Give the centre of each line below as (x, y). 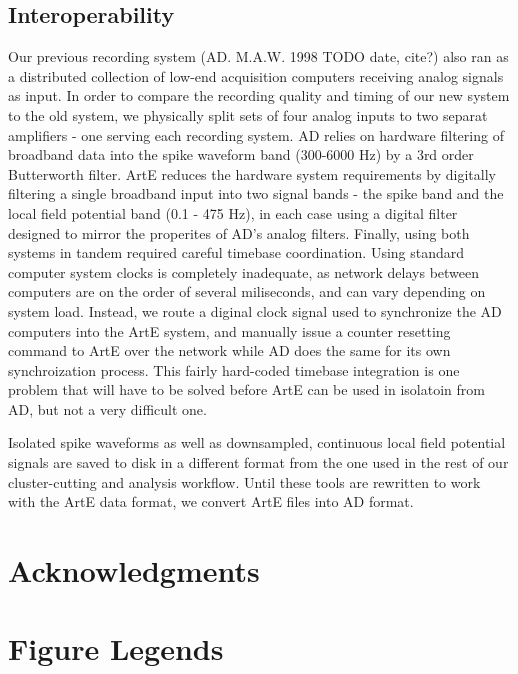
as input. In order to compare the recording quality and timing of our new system (259, 95)
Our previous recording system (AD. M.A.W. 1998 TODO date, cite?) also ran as (258, 56)
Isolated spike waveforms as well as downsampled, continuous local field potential (257, 442)
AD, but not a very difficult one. (107, 408)
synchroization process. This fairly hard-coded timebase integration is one (234, 369)
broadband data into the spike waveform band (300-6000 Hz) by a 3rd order (241, 154)
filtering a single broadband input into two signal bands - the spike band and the (256, 193)
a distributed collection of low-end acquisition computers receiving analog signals (256, 75)
